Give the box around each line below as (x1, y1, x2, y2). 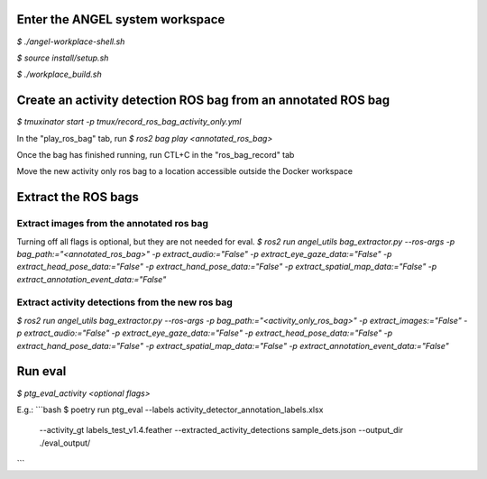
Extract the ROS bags (16, 189, 140, 205)
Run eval (16, 364, 67, 379)
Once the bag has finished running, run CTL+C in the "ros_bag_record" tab (16, 149, 295, 160)
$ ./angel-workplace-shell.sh (16, 36, 125, 47)
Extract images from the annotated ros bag (16, 217, 209, 230)
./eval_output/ (39, 438, 91, 448)
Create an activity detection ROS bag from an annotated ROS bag (16, 93, 391, 108)
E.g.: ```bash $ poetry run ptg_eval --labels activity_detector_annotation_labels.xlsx (16, 404, 324, 415)
